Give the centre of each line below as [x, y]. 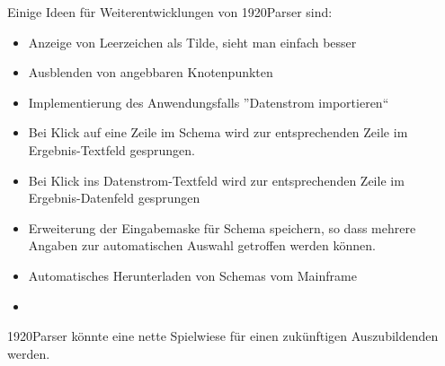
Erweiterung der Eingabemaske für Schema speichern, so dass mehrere [222, 227]
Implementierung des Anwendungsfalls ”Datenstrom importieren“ [209, 102]
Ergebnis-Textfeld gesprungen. [111, 149]
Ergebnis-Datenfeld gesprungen [114, 198]
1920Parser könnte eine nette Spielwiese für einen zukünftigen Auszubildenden [223, 336]
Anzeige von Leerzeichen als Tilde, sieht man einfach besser [192, 42]
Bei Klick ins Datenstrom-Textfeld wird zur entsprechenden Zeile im [216, 180]
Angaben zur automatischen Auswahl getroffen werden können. [202, 245]
